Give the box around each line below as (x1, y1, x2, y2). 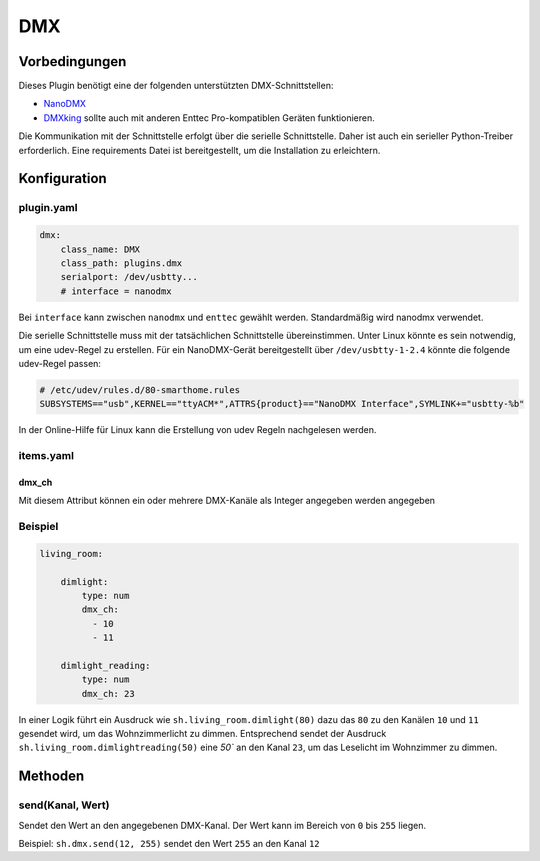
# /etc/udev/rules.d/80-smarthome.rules (39, 384, 240, 395)
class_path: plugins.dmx (60, 257, 183, 269)
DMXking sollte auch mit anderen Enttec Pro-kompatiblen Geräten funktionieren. (43, 111, 375, 124)
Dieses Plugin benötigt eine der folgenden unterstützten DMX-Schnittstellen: (18, 80, 334, 92)
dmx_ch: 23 (81, 688, 135, 699)
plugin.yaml (18, 201, 78, 215)
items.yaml (18, 449, 75, 463)
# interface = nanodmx (60, 285, 172, 297)
